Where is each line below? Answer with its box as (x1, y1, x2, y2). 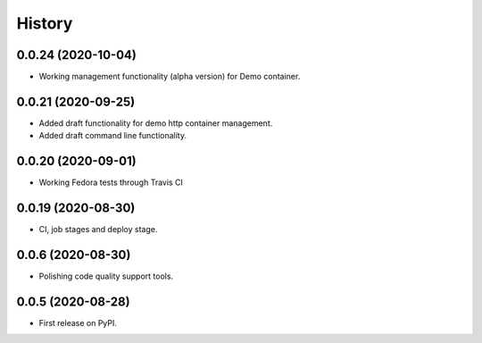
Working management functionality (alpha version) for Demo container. (38, 71, 301, 82)
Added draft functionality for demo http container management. (38, 117, 273, 129)
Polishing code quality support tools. (38, 271, 174, 281)
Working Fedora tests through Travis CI (38, 177, 183, 188)
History (16, 13, 73, 33)
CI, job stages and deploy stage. (38, 224, 158, 235)
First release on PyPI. (38, 317, 118, 328)
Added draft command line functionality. (38, 130, 187, 141)
